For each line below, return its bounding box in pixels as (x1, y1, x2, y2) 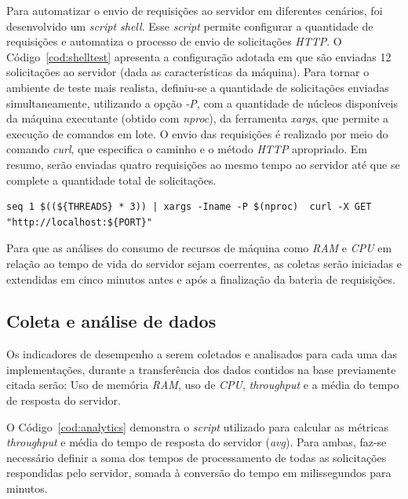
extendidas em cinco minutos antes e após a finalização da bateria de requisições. (6, 270, 395, 287)
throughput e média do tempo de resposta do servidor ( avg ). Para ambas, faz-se (6, 434, 387, 450)
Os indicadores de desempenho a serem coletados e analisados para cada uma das (6, 346, 398, 362)
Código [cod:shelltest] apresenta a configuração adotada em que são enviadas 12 (6, 48, 392, 64)
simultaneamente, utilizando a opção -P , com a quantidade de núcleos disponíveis (6, 94, 398, 111)
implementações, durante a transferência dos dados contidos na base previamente (6, 361, 396, 377)
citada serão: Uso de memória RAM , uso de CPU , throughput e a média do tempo (6, 376, 399, 393)
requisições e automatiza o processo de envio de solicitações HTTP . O (6, 33, 342, 50)
